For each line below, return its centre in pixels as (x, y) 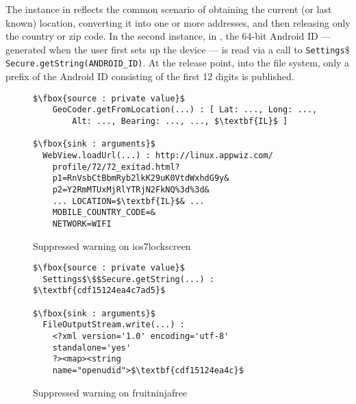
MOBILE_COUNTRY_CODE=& (104, 213)
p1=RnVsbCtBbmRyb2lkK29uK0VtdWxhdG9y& (141, 178)
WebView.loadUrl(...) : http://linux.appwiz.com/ (158, 155)
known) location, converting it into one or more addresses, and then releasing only (178, 22)
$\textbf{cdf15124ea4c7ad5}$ (99, 291)
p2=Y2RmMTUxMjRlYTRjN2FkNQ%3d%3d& (131, 189)
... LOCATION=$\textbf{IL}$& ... (128, 201)
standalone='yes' (92, 348)
